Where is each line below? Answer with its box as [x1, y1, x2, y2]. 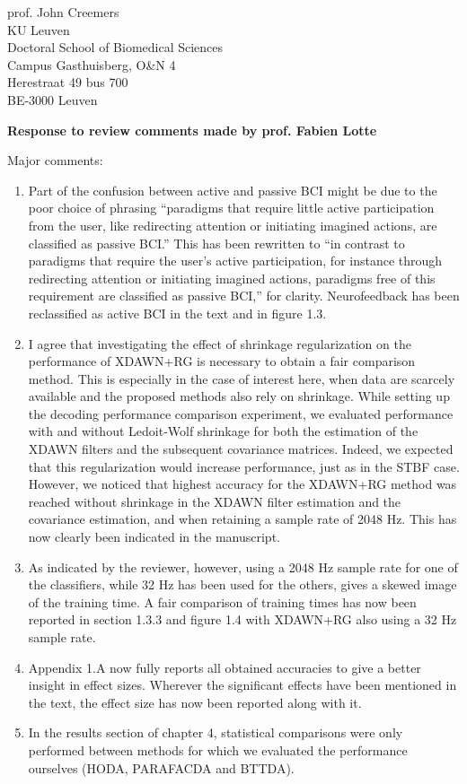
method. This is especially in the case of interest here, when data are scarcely [28, 369, 455, 388]
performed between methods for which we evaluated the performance [28, 740, 408, 759]
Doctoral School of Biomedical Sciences [7, 38, 224, 57]
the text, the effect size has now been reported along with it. [28, 693, 362, 711]
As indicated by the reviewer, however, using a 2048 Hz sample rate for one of [28, 557, 458, 576]
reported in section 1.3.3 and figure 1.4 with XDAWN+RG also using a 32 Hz [28, 610, 457, 629]
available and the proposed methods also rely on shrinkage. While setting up [28, 387, 450, 405]
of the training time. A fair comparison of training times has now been [28, 592, 417, 611]
